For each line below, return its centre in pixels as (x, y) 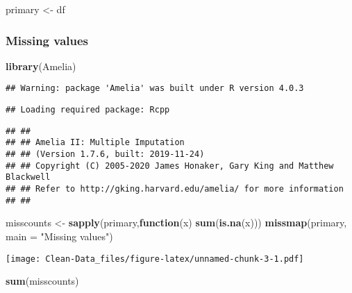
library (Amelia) (41, 66)
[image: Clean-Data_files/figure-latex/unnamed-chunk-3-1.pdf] (155, 259)
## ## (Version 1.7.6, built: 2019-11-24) (105, 154)
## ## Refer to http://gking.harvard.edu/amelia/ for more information (175, 189)
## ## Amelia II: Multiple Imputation (95, 143)
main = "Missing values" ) (59, 236)
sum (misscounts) (42, 281)
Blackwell (28, 177)
